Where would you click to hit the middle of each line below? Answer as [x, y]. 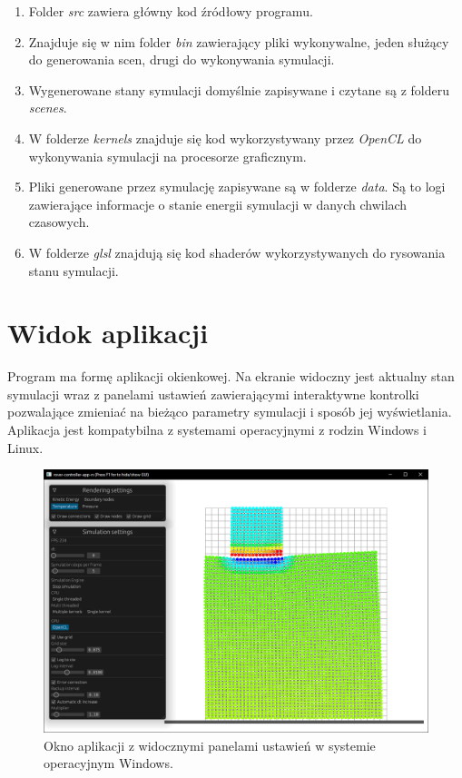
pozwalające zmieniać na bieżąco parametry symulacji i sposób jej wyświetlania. [230, 412]
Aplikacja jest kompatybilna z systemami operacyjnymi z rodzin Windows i [217, 430]
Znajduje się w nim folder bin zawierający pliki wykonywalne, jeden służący [239, 41]
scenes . [48, 108]
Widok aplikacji [108, 333]
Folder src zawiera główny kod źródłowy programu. [171, 11]
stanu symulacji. [74, 270]
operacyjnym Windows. [108, 763]
